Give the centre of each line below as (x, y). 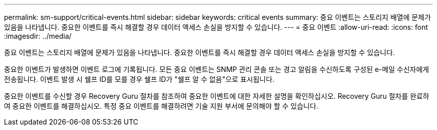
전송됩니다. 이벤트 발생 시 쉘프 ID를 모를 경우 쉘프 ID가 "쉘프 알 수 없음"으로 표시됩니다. (139, 79)
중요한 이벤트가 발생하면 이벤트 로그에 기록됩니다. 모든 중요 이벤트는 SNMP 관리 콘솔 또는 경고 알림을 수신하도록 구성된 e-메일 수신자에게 (217, 69)
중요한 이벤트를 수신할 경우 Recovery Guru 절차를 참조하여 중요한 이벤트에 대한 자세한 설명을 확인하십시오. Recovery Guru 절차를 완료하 (217, 96)
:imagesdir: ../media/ (38, 36)
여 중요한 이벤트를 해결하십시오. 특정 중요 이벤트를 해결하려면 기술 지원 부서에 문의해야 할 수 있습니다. (161, 106)
